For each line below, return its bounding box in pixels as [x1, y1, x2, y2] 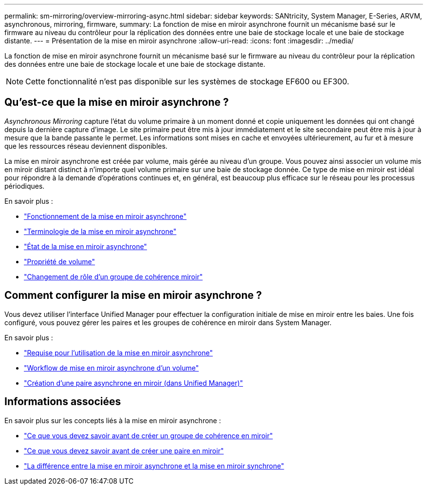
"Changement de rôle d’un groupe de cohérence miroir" [24, 272, 203, 281]
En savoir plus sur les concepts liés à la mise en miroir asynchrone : [4, 416, 221, 425]
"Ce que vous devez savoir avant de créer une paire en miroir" [24, 446, 224, 455]
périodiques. [4, 181, 45, 190]
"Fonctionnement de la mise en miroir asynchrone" [24, 212, 187, 220]
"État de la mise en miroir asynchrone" [24, 242, 147, 251]
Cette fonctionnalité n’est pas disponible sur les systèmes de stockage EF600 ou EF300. [25, 77, 350, 86]
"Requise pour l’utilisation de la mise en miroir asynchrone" [24, 348, 213, 357]
